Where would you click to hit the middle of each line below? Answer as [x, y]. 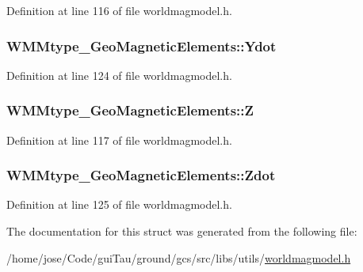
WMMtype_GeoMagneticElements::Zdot [141, 175]
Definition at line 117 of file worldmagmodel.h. [119, 140]
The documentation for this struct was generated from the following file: [182, 231]
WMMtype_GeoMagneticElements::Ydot [141, 45]
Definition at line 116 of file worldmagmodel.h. [119, 10]
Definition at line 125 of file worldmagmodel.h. [119, 204]
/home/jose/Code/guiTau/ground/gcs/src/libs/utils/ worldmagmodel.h [179, 257]
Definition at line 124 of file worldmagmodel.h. [119, 75]
